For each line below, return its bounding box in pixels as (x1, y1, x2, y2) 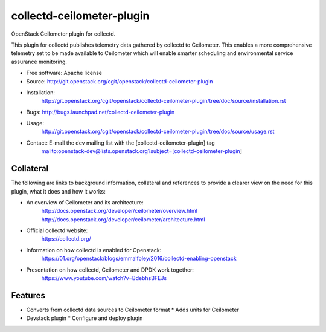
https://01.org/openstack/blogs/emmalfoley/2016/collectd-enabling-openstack (41, 255, 237, 262)
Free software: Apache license (26, 70, 103, 77)
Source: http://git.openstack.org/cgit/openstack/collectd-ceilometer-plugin (26, 77, 214, 85)
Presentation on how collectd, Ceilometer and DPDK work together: (26, 266, 194, 273)
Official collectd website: (26, 227, 88, 234)
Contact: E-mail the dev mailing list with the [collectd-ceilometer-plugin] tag (26, 139, 216, 146)
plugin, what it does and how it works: (11, 187, 106, 195)
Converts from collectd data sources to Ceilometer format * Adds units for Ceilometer (26, 306, 240, 313)
